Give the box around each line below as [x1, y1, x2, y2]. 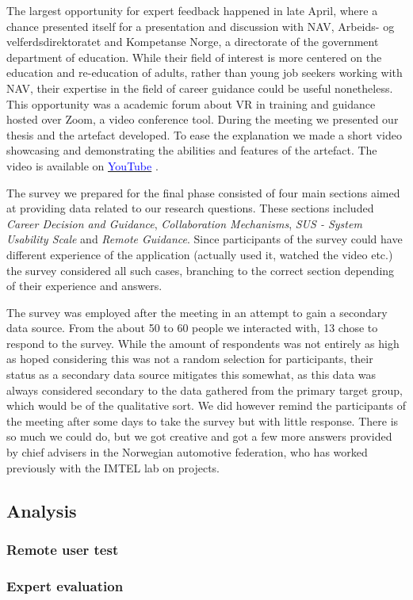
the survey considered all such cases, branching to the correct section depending [6, 262, 395, 278]
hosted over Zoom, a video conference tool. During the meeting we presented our [6, 111, 399, 128]
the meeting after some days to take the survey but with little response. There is [6, 412, 399, 429]
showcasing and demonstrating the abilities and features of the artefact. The [6, 142, 377, 159]
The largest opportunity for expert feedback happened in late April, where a [6, 2, 378, 18]
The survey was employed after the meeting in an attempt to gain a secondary [6, 304, 388, 320]
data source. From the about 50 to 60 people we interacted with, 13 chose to [6, 319, 378, 336]
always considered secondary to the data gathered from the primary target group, [6, 381, 403, 398]
